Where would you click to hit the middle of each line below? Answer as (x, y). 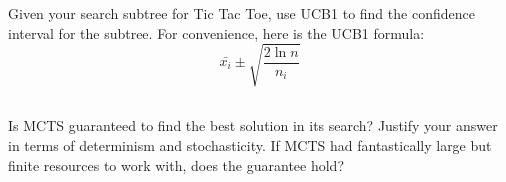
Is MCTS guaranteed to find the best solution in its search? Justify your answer (253, 125)
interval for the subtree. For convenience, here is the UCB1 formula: (216, 32)
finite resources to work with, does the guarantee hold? (176, 164)
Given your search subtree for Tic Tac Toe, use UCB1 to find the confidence (241, 13)
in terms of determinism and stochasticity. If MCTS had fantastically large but (250, 144)
